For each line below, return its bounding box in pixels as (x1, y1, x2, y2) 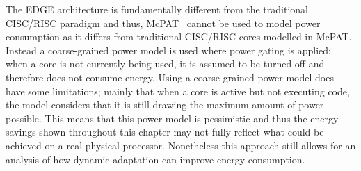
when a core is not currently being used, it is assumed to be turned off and (6, 56, 325, 71)
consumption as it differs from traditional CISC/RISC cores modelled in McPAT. (6, 29, 352, 44)
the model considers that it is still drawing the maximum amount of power (6, 97, 324, 112)
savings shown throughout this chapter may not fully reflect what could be (6, 124, 324, 139)
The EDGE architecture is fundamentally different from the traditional (6, 2, 308, 16)
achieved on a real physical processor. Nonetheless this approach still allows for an (6, 138, 356, 152)
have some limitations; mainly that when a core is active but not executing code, (6, 83, 350, 98)
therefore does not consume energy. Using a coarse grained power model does (6, 70, 334, 84)
